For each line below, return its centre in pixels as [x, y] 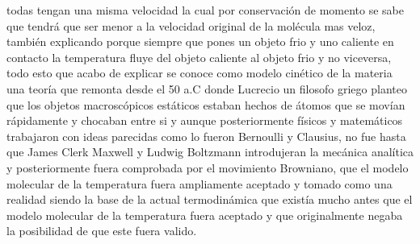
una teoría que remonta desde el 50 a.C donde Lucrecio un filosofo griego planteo [207, 88]
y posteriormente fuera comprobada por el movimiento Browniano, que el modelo [208, 167]
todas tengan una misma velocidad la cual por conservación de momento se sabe [205, 10]
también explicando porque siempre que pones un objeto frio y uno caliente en [200, 41]
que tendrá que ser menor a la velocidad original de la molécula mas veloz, [191, 25]
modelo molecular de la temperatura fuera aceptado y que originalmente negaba [205, 215]
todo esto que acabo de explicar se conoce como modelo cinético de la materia [199, 73]
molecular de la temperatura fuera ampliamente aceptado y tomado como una [199, 183]
